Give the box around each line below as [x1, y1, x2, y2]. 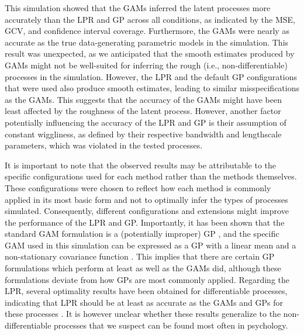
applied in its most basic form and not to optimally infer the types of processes [5, 193, 288, 205]
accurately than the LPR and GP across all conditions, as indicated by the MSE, [5, 13, 295, 25]
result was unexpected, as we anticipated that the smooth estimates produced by [5, 47, 295, 60]
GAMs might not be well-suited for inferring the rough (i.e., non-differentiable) [5, 58, 288, 71]
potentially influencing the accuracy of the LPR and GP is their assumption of [5, 116, 286, 128]
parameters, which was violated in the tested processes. [5, 139, 203, 151]
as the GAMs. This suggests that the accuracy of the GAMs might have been [5, 93, 282, 105]
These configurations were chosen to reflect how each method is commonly [5, 181, 271, 194]
